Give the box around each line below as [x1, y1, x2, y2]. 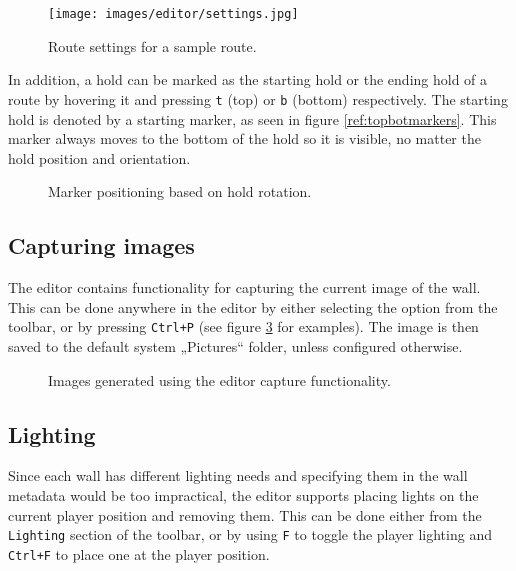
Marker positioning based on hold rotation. [48, 181, 312, 202]
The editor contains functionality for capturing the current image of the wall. [8, 277, 481, 298]
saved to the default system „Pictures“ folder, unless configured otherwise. [8, 335, 463, 356]
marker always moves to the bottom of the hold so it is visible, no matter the [8, 128, 481, 149]
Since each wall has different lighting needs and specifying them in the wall [8, 465, 468, 486]
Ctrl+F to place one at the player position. [8, 543, 270, 564]
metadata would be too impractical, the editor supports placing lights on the [8, 484, 479, 505]
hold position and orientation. [8, 147, 191, 168]
